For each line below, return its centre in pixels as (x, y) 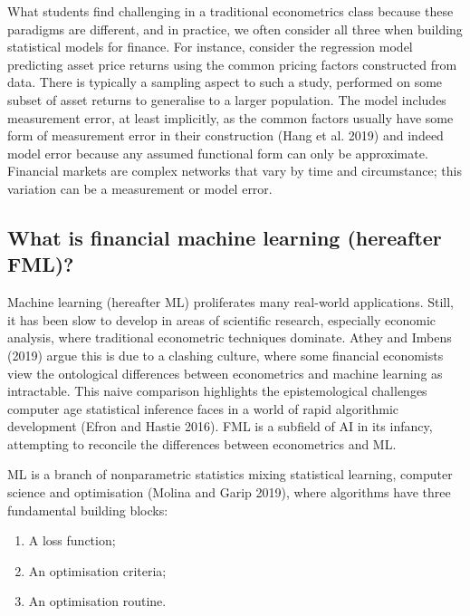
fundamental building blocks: (88, 510)
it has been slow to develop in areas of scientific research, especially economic (222, 319)
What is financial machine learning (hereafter (225, 237)
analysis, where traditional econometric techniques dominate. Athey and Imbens (230, 337)
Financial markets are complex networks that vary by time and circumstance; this (235, 171)
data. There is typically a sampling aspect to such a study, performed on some (225, 82)
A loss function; (72, 540)
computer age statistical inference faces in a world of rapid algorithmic (203, 408)
